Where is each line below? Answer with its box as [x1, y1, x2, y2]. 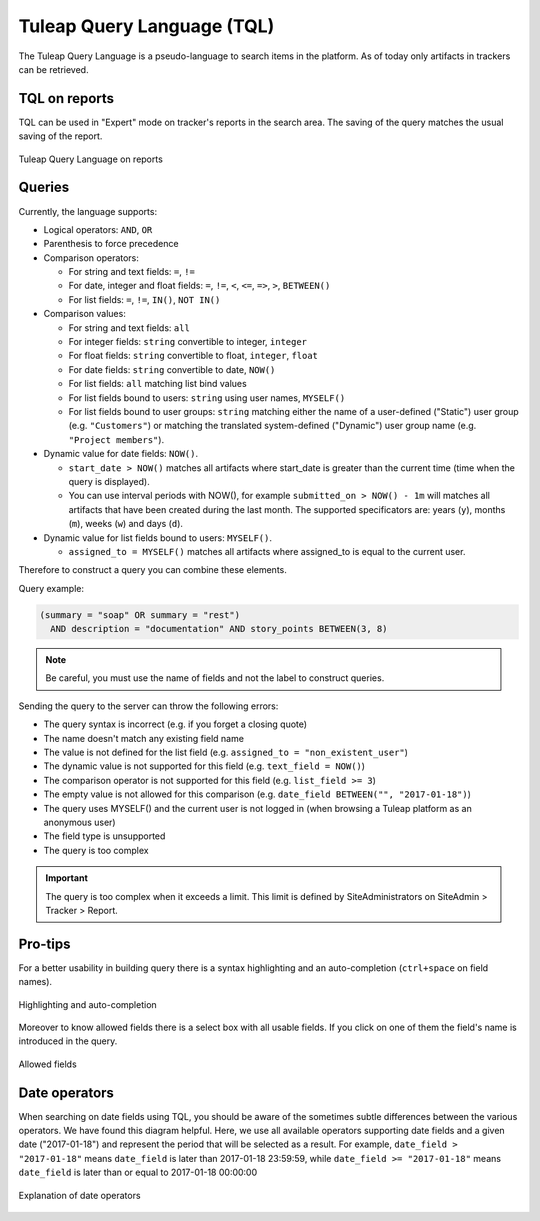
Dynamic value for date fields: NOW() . [43, 448, 199, 460]
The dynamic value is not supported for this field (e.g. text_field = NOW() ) [43, 760, 365, 772]
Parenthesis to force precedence [43, 238, 179, 250]
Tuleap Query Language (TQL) [18, 15, 275, 37]
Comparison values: [43, 308, 127, 320]
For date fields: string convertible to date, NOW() [68, 363, 276, 375]
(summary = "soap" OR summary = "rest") [39, 609, 240, 620]
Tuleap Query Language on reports [18, 153, 164, 165]
